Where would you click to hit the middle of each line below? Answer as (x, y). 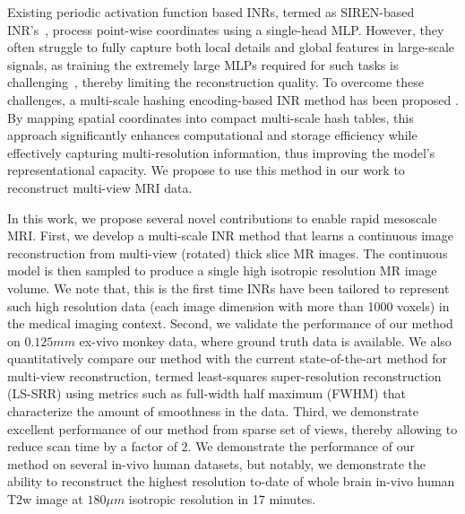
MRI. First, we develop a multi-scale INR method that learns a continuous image (230, 235)
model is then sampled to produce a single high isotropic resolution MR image (222, 270)
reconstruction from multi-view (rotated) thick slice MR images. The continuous (228, 253)
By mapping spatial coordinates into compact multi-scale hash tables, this (211, 117)
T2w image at (45, 499)
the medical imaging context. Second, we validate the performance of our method (230, 323)
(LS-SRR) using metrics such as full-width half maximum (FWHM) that (207, 393)
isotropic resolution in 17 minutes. (222, 499)
